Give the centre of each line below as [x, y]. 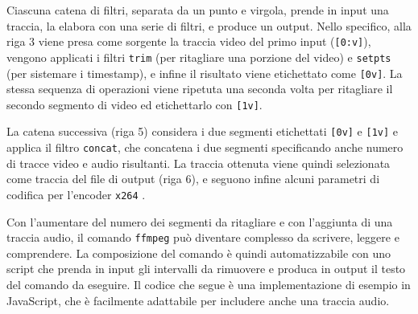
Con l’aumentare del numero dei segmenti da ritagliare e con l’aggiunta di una [200, 221]
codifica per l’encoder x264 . [76, 194]
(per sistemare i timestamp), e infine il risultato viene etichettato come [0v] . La [205, 73]
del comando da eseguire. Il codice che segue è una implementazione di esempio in [209, 284]
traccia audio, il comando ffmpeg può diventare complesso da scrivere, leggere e [203, 237]
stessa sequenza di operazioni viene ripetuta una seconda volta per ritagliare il [200, 89]
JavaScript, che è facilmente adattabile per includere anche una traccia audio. [198, 300]
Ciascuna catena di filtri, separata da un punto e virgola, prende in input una [198, 10]
